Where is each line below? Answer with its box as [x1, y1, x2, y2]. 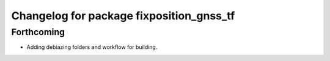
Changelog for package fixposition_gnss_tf [11, 9, 235, 22]
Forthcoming [11, 27, 65, 37]
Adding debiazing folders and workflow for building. [26, 43, 158, 51]
